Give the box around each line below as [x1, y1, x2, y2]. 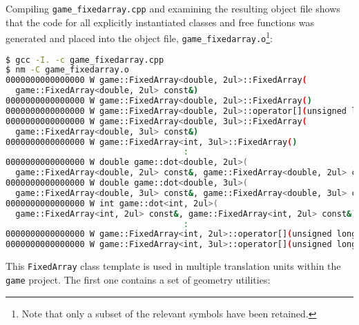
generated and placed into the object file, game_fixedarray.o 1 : [6, 29, 273, 45]
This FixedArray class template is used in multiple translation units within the [6, 259, 341, 273]
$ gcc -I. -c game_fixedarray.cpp [6, 55, 164, 65]
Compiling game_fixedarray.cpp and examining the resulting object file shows [6, 1, 340, 15]
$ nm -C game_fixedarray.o [6, 65, 129, 75]
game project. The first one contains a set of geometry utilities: [6, 272, 271, 286]
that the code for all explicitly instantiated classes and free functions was [6, 14, 314, 29]
